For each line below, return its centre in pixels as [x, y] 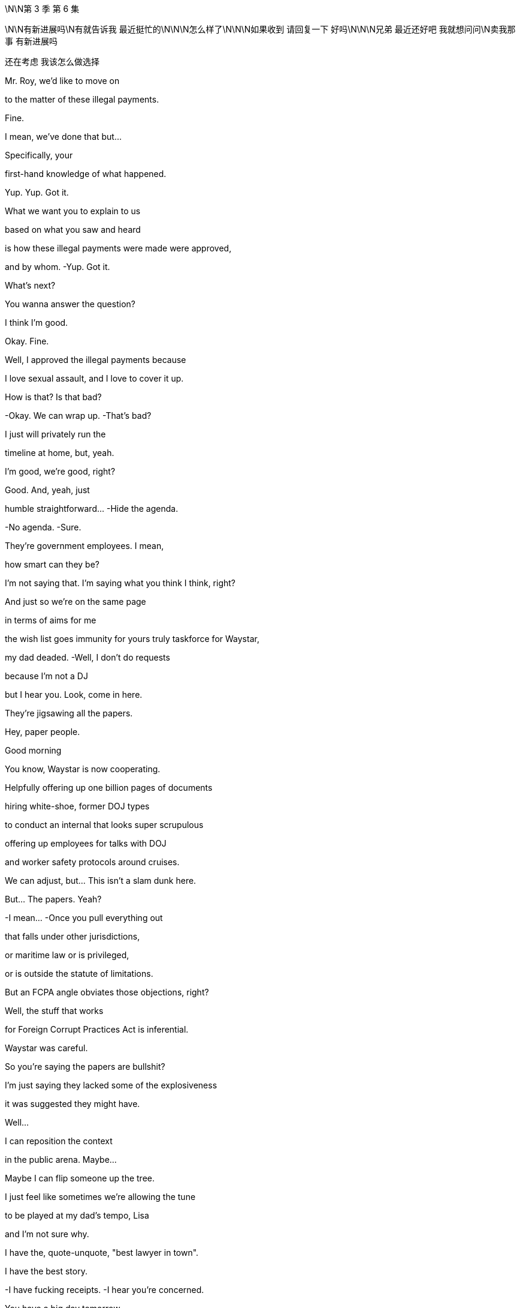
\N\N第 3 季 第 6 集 [42, 9]
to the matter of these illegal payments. [82, 99]
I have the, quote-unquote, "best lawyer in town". [102, 1252]
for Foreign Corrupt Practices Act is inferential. [97, 1029]
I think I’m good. [37, 322]
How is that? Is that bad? [53, 397]
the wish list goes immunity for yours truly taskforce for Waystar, [132, 639]
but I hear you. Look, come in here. [74, 694]
